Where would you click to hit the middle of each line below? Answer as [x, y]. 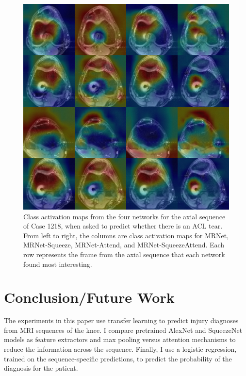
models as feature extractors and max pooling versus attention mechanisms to [120, 339]
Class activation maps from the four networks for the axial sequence [124, 216]
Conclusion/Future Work [89, 297]
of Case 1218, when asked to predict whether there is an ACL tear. [123, 226]
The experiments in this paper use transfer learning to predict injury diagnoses [121, 320]
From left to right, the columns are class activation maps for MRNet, [126, 235]
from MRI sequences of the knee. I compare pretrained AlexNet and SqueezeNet [123, 330]
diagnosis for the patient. [41, 368]
